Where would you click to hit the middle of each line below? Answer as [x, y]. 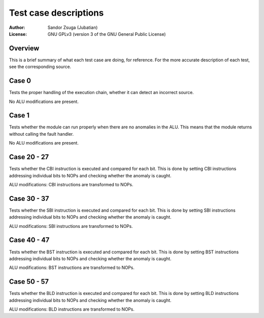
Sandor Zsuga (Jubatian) [73, 27]
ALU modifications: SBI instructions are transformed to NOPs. [71, 226]
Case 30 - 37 [29, 198]
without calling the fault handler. [41, 134]
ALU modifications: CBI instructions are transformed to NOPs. [71, 184]
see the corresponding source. [40, 67]
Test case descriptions [56, 13]
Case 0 [20, 81]
